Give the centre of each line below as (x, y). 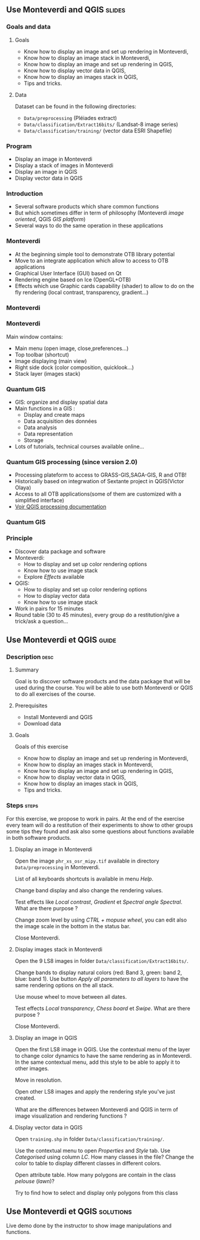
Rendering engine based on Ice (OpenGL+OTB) (73, 280)
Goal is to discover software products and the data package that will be (103, 682)
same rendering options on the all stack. (64, 985)
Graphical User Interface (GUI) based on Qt (68, 273)
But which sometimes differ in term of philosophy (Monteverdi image (99, 213)
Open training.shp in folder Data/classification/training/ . (90, 1139)
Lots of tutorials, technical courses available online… (79, 447)
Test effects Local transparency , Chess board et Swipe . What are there (102, 1008)
